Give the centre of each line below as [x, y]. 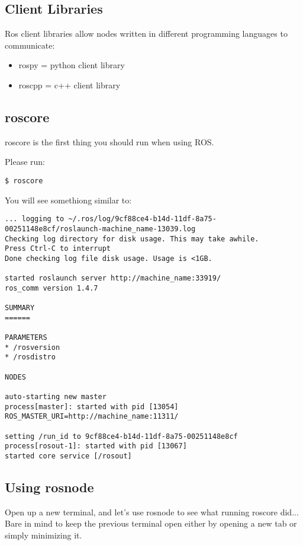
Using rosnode [49, 487]
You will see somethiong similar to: [68, 200]
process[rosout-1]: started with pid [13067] [96, 446]
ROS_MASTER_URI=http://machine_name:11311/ [92, 417]
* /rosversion [33, 347]
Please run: [25, 162]
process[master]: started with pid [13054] [92, 407]
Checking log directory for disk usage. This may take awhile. [132, 239]
